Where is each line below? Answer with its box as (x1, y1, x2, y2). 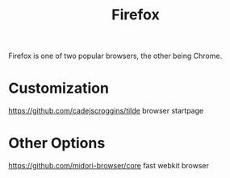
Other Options (8, 135, 106, 152)
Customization (8, 79, 109, 97)
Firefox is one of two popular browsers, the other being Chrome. (8, 51, 223, 61)
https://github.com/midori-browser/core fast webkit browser (8, 161, 210, 171)
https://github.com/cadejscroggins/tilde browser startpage (8, 106, 204, 116)
